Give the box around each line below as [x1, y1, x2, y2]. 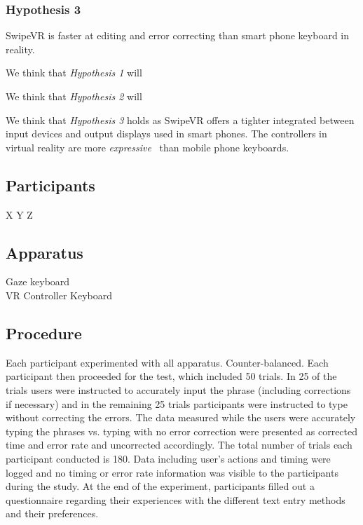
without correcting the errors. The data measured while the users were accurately [6, 410, 356, 425]
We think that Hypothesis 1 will [6, 65, 142, 80]
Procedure [6, 322, 82, 343]
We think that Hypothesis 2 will [6, 89, 142, 103]
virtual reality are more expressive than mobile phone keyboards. [6, 139, 289, 154]
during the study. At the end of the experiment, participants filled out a [6, 479, 315, 493]
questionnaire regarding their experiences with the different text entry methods [6, 492, 345, 507]
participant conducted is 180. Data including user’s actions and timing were [6, 451, 331, 465]
